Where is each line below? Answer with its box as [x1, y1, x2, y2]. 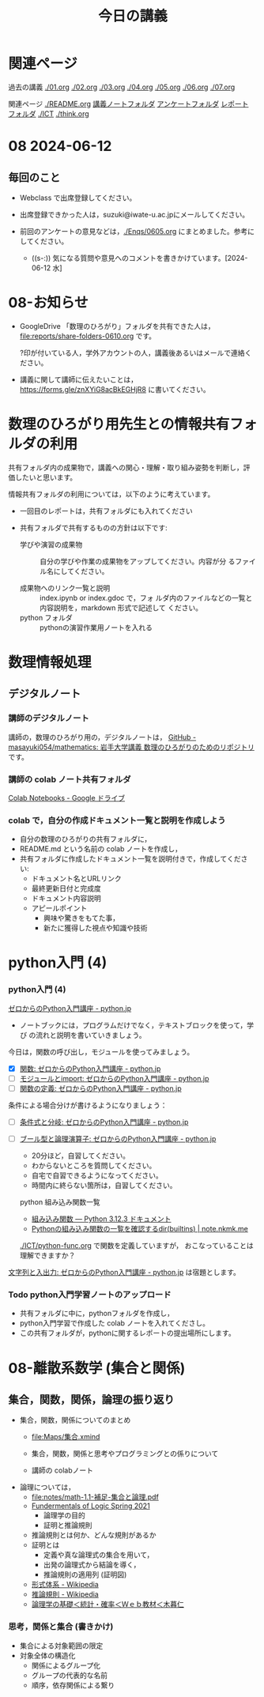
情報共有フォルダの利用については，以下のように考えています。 [8, 489, 215, 499]
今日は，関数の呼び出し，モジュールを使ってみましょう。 [8, 1046, 194, 1056]
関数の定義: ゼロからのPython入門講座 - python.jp [19, 1084, 182, 1093]
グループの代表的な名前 [31, 1670, 108, 1680]
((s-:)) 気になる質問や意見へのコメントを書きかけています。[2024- [31, 253, 248, 262]
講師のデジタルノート [8, 713, 89, 724]
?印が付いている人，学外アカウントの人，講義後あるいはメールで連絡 [19, 348, 245, 357]
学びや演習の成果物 [19, 539, 83, 549]
